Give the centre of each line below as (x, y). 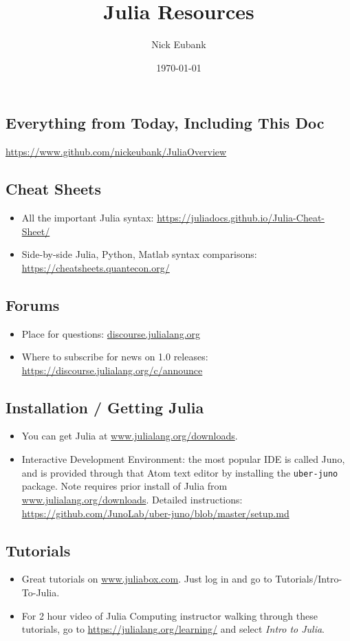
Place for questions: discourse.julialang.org (111, 333)
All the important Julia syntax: (88, 217)
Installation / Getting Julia (105, 407)
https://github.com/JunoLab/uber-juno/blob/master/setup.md (155, 513)
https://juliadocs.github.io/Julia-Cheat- (241, 217)
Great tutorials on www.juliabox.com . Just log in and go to (147, 579)
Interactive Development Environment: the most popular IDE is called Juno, (183, 459)
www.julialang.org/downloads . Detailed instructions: (132, 499)
